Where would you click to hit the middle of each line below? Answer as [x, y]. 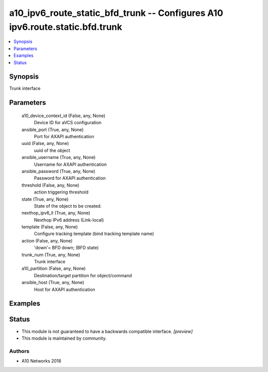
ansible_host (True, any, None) [53, 283]
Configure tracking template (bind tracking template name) [94, 234]
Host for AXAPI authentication [65, 289]
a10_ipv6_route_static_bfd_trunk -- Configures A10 [116, 13]
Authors [19, 351]
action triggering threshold [61, 192]
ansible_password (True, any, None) [58, 171]
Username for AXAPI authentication [70, 164]
